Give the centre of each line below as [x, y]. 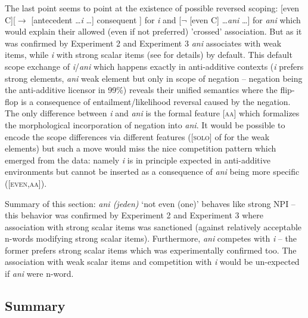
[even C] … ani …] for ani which [245, 19]
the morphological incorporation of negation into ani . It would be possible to [145, 124]
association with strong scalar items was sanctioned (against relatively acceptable [153, 226]
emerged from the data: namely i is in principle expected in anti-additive [138, 160]
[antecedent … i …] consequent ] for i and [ [106, 19]
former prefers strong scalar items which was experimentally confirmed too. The [151, 250]
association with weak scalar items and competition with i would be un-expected [152, 262]
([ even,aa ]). [26, 183]
